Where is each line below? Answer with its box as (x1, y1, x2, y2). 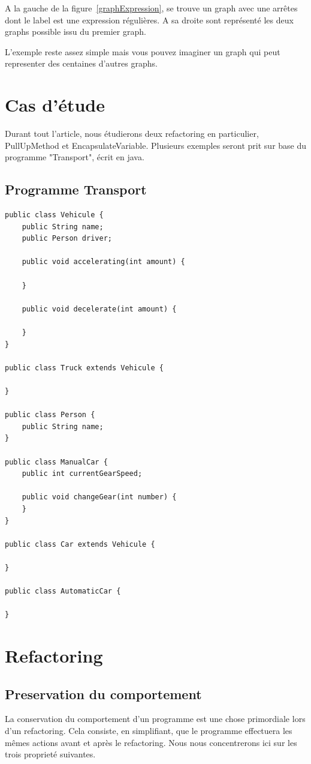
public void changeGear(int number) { (22, 493, 177, 502)
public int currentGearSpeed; (22, 469, 143, 478)
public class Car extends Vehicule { (5, 540, 155, 549)
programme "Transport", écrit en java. (5, 151, 144, 163)
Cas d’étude (5, 92, 105, 117)
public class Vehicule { (5, 211, 104, 220)
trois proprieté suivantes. (5, 748, 96, 760)
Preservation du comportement (5, 684, 202, 703)
